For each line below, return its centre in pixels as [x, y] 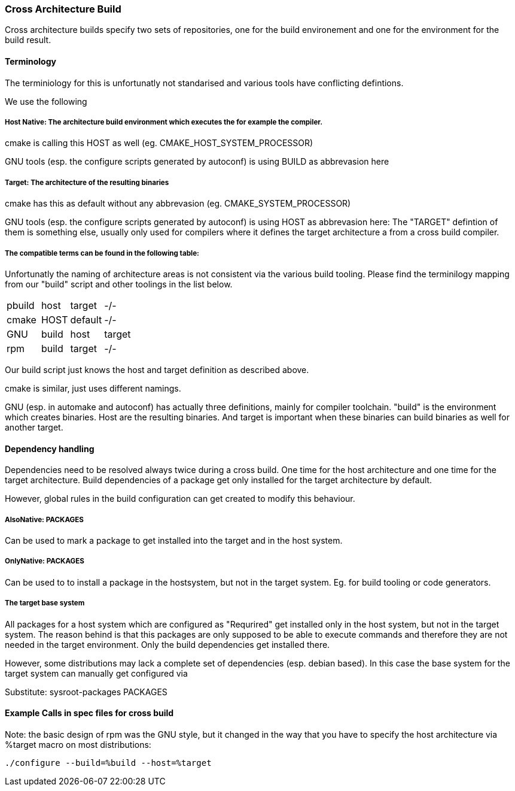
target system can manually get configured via [96, 673]
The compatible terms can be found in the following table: [102, 253]
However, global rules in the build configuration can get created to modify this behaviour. [180, 499]
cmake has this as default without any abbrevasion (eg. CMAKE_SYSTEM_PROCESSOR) [178, 204]
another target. [34, 427]
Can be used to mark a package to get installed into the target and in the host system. [174, 540]
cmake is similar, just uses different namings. [93, 388]
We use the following [46, 101]
